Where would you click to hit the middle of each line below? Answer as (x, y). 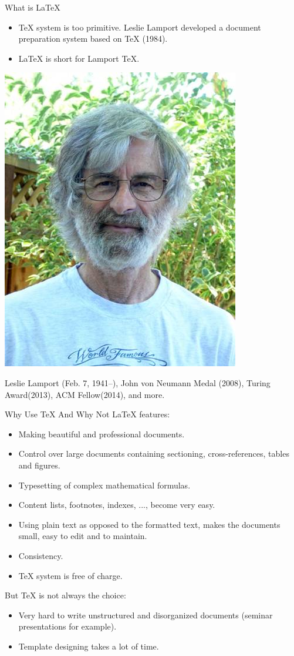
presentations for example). (67, 626)
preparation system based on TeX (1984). (93, 39)
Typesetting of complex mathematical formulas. (104, 485)
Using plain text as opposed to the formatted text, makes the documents (149, 524)
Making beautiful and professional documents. (102, 434)
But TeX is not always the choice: (65, 595)
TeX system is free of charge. (70, 575)
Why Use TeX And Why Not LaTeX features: (87, 414)
